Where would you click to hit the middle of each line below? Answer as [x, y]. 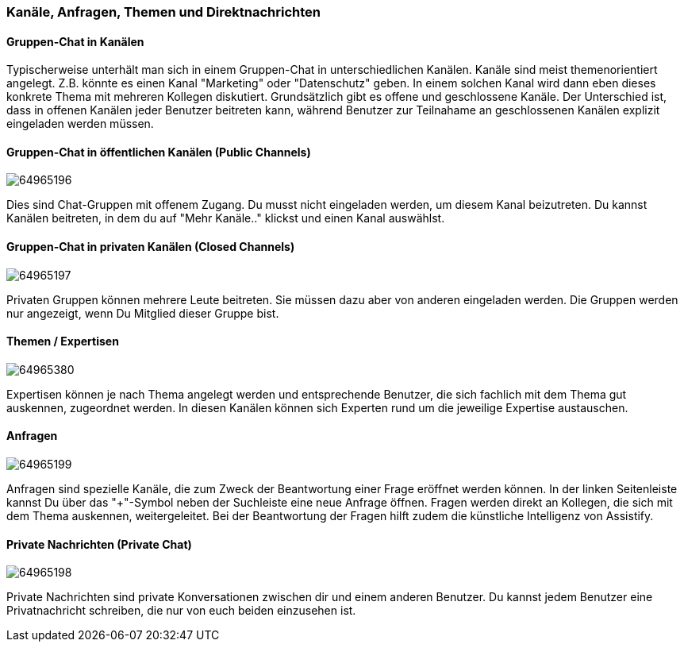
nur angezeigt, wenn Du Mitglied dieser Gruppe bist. [143, 313]
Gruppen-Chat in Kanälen [75, 41]
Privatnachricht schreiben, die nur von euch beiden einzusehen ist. [181, 611]
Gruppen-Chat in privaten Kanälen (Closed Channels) [151, 247]
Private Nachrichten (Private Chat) [99, 544]
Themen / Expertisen [63, 341]
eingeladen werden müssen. [80, 124]
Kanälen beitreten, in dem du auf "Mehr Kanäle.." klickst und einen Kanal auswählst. [226, 218]
